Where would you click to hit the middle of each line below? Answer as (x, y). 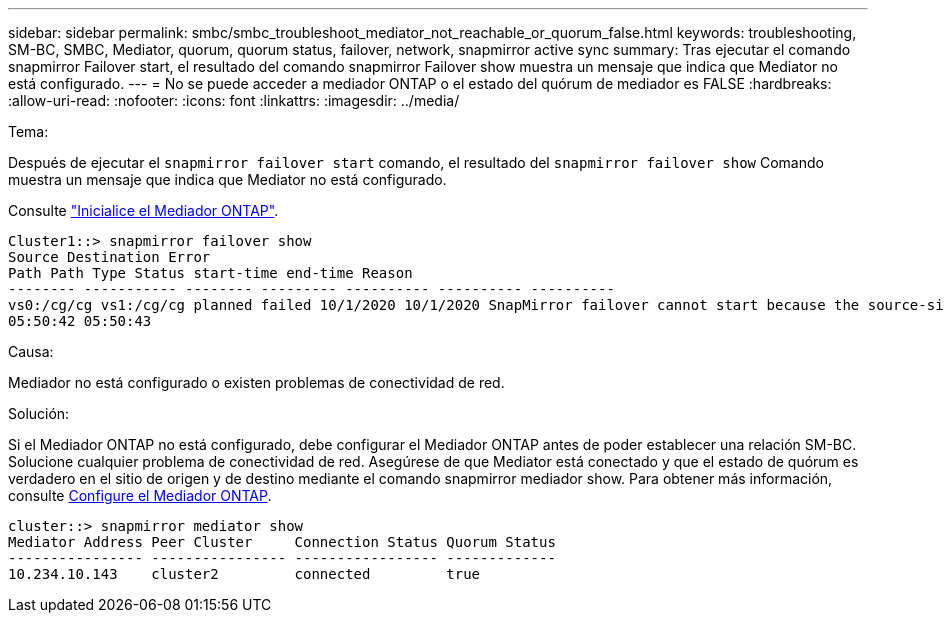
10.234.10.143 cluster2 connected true (244, 574)
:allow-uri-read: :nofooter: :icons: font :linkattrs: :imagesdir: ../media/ (234, 100)
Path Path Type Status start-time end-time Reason (210, 273)
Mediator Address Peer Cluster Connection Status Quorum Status (282, 542)
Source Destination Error (109, 257)
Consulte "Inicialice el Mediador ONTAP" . (143, 210)
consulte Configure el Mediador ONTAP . (140, 495)
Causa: (31, 351)
